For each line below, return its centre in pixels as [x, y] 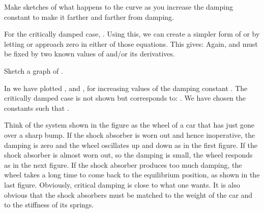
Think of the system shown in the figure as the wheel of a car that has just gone [129, 125]
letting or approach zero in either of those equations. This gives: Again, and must [131, 43]
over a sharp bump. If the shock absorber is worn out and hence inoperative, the [130, 134]
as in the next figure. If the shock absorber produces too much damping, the [123, 164]
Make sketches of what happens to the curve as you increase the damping [119, 7]
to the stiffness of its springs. [49, 205]
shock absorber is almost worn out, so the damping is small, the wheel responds [128, 155]
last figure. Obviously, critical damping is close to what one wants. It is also [122, 184]
